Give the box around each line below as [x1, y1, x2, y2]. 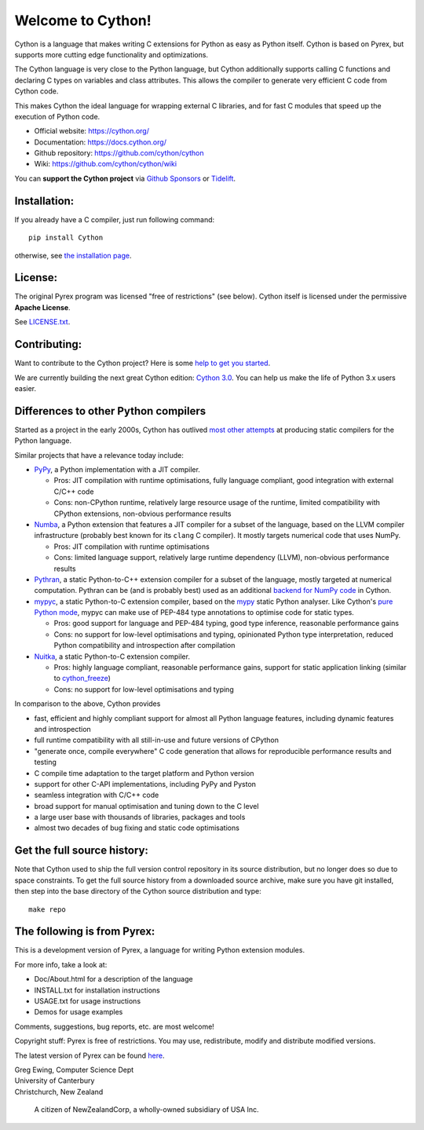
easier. [14, 383, 37, 393]
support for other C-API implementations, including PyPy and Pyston [34, 779, 257, 788]
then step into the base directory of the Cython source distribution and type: [14, 887, 262, 896]
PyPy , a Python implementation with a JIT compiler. [34, 464, 200, 474]
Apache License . [14, 302, 71, 312]
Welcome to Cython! [14, 12, 152, 29]
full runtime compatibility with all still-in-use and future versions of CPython [34, 735, 279, 745]
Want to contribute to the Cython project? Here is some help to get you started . [14, 358, 271, 368]
